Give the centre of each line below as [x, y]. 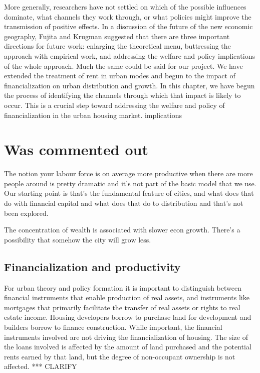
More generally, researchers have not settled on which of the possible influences [125, 7]
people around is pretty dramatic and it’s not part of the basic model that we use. [130, 183]
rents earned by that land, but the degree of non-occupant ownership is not [120, 356]
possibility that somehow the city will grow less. [78, 239]
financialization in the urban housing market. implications [93, 115]
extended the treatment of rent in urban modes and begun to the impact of [120, 76]
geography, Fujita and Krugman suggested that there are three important [117, 36]
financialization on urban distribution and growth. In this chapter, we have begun [129, 85]
